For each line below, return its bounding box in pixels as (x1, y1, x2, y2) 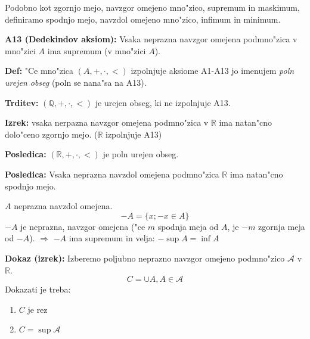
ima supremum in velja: (69, 232, 155, 244)
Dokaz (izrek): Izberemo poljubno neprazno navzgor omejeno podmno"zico (5, 251, 285, 264)
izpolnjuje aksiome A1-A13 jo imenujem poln (131, 64, 294, 77)
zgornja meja (258, 220, 305, 232)
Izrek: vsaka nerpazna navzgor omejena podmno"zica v (5, 116, 209, 129)
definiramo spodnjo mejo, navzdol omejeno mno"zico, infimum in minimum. (5, 13, 281, 25)
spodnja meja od (157, 220, 219, 232)
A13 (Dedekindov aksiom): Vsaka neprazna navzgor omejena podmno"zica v (5, 33, 297, 45)
